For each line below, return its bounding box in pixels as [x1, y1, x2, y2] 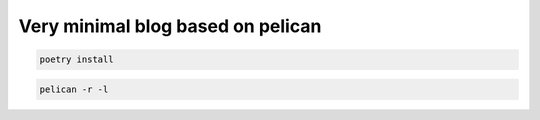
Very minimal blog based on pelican [18, 15, 322, 37]
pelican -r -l [39, 83, 109, 95]
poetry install [39, 54, 114, 65]
